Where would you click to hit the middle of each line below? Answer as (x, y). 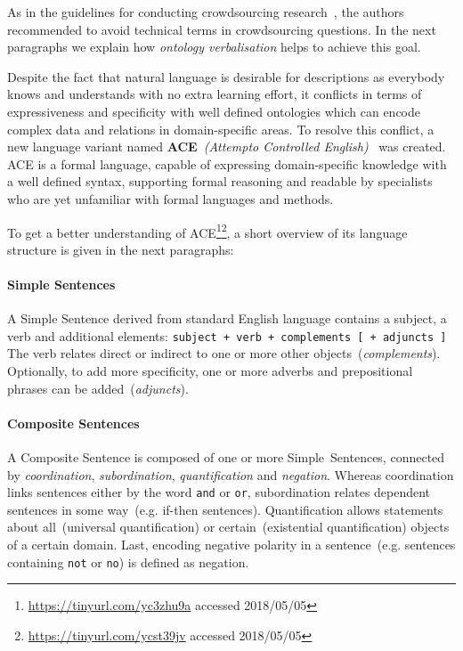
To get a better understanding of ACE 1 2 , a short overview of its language (207, 231)
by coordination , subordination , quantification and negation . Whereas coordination (231, 474)
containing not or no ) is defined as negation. (128, 561)
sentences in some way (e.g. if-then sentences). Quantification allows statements (225, 509)
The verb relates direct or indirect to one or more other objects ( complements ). (224, 353)
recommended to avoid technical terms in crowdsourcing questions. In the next (222, 29)
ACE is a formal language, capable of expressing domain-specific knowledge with (227, 163)
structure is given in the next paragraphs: (121, 249)
